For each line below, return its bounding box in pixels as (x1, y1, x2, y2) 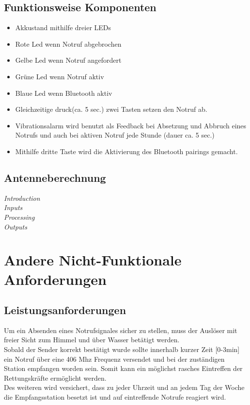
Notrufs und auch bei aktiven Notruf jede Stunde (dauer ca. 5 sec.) (15, 130, 215, 140)
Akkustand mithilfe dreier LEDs (15, 22, 111, 33)
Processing (4, 211, 35, 222)
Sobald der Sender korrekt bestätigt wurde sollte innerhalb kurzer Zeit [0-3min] (4, 344, 240, 354)
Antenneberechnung (4, 170, 106, 185)
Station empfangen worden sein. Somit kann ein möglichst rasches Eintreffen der (4, 363, 243, 373)
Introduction (4, 193, 40, 203)
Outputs (4, 221, 27, 231)
